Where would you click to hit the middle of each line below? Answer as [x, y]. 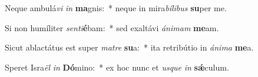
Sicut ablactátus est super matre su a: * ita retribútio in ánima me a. [129, 47]
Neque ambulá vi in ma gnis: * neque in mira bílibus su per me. [116, 8]
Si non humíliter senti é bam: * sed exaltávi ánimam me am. [112, 27]
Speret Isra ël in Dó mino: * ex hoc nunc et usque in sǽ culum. [117, 67]
